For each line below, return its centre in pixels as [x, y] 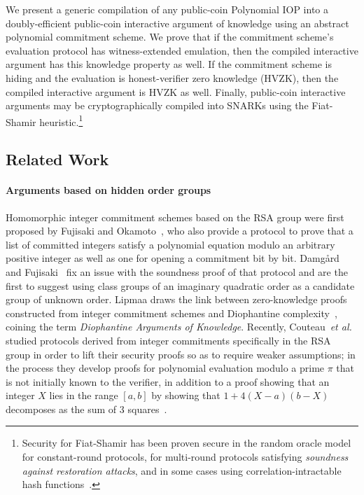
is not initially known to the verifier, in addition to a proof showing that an [168, 381]
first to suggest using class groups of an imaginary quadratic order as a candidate [180, 285]
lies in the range [84, 395]
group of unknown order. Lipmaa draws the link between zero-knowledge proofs [176, 299]
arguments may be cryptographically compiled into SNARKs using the [157, 105]
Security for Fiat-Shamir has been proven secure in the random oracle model [187, 443]
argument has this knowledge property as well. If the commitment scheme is [169, 64]
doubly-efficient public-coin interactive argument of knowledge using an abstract [177, 23]
